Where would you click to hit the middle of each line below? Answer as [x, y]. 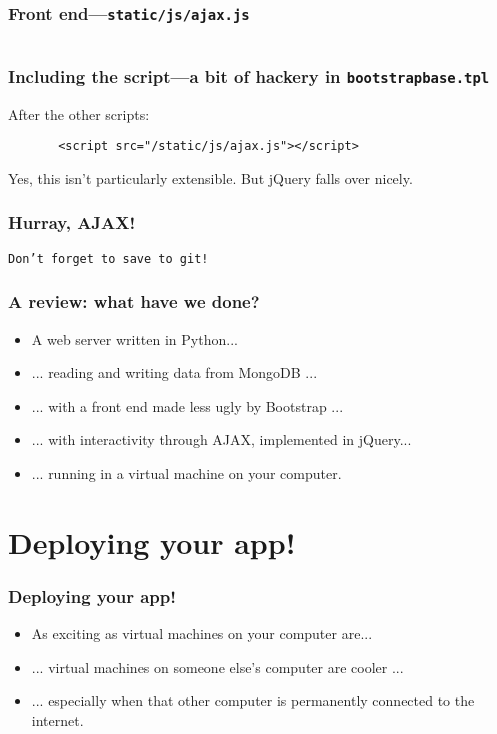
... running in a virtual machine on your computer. [186, 472]
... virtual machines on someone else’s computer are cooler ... [217, 666]
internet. [57, 719]
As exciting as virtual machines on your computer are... [202, 633]
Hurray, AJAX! [72, 222]
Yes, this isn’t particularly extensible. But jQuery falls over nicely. [210, 177]
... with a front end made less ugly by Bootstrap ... [187, 405]
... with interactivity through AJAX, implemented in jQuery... [221, 439]
